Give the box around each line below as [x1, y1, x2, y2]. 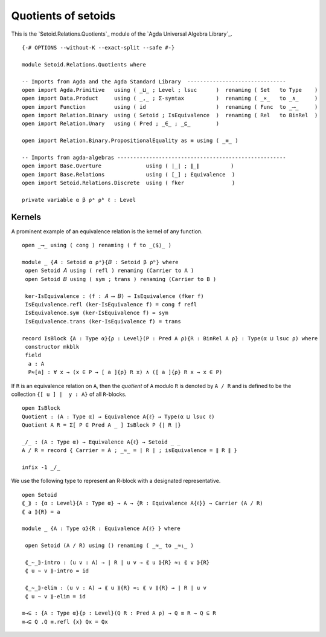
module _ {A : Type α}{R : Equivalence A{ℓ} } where [22, 525, 181, 532]
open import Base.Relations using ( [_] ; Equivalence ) [22, 171, 235, 178]
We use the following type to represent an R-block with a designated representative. [11, 477, 221, 485]
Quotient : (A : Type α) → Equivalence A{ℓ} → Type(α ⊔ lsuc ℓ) [22, 413, 215, 420]
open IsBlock [22, 405, 60, 412]
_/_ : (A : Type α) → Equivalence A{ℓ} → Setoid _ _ [22, 438, 181, 445]
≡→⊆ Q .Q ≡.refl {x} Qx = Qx [22, 618, 108, 625]
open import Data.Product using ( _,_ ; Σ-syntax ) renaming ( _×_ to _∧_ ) [22, 95, 318, 102]
